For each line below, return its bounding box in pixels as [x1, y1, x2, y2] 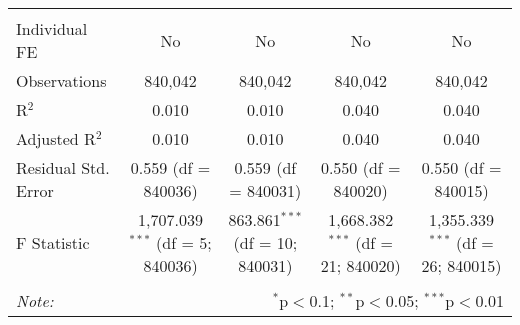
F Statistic [16, 231, 90, 254]
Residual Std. [16, 156, 110, 179]
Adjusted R [16, 127, 96, 150]
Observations [16, 69, 107, 92]
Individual [16, 17, 88, 40]
